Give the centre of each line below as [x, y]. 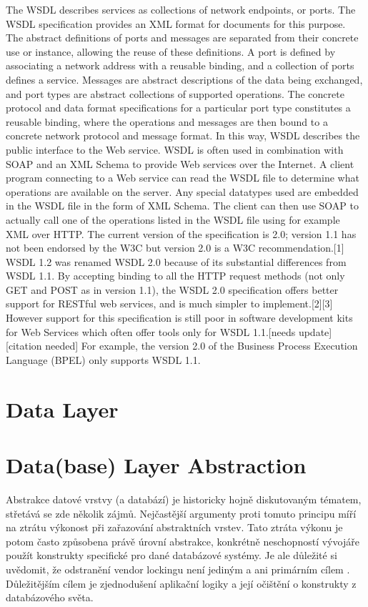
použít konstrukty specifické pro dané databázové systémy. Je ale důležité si [171, 555]
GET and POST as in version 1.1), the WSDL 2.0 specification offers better [172, 289]
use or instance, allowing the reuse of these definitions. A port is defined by [171, 51]
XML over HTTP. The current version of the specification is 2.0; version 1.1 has [181, 233]
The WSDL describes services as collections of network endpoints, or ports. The [181, 9]
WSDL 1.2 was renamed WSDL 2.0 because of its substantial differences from [176, 261]
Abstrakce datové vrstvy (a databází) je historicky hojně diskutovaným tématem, [184, 499]
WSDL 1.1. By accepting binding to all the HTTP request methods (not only [175, 276]
